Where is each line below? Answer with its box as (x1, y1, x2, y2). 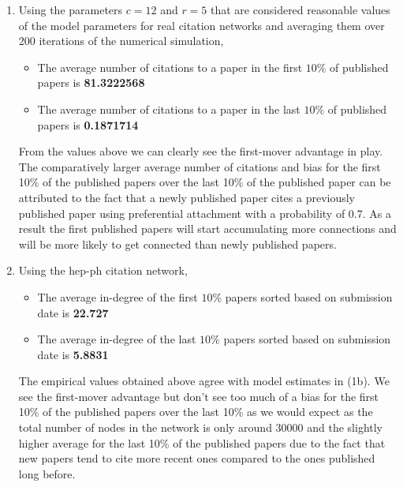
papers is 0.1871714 (37, 116, 139, 133)
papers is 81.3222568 (37, 74, 145, 91)
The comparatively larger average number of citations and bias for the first (18, 158, 381, 174)
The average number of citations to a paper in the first (37, 58, 303, 75)
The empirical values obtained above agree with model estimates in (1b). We (18, 373, 390, 389)
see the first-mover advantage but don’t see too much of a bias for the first (18, 388, 379, 404)
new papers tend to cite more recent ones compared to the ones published (18, 450, 375, 466)
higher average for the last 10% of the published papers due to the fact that (18, 434, 386, 451)
